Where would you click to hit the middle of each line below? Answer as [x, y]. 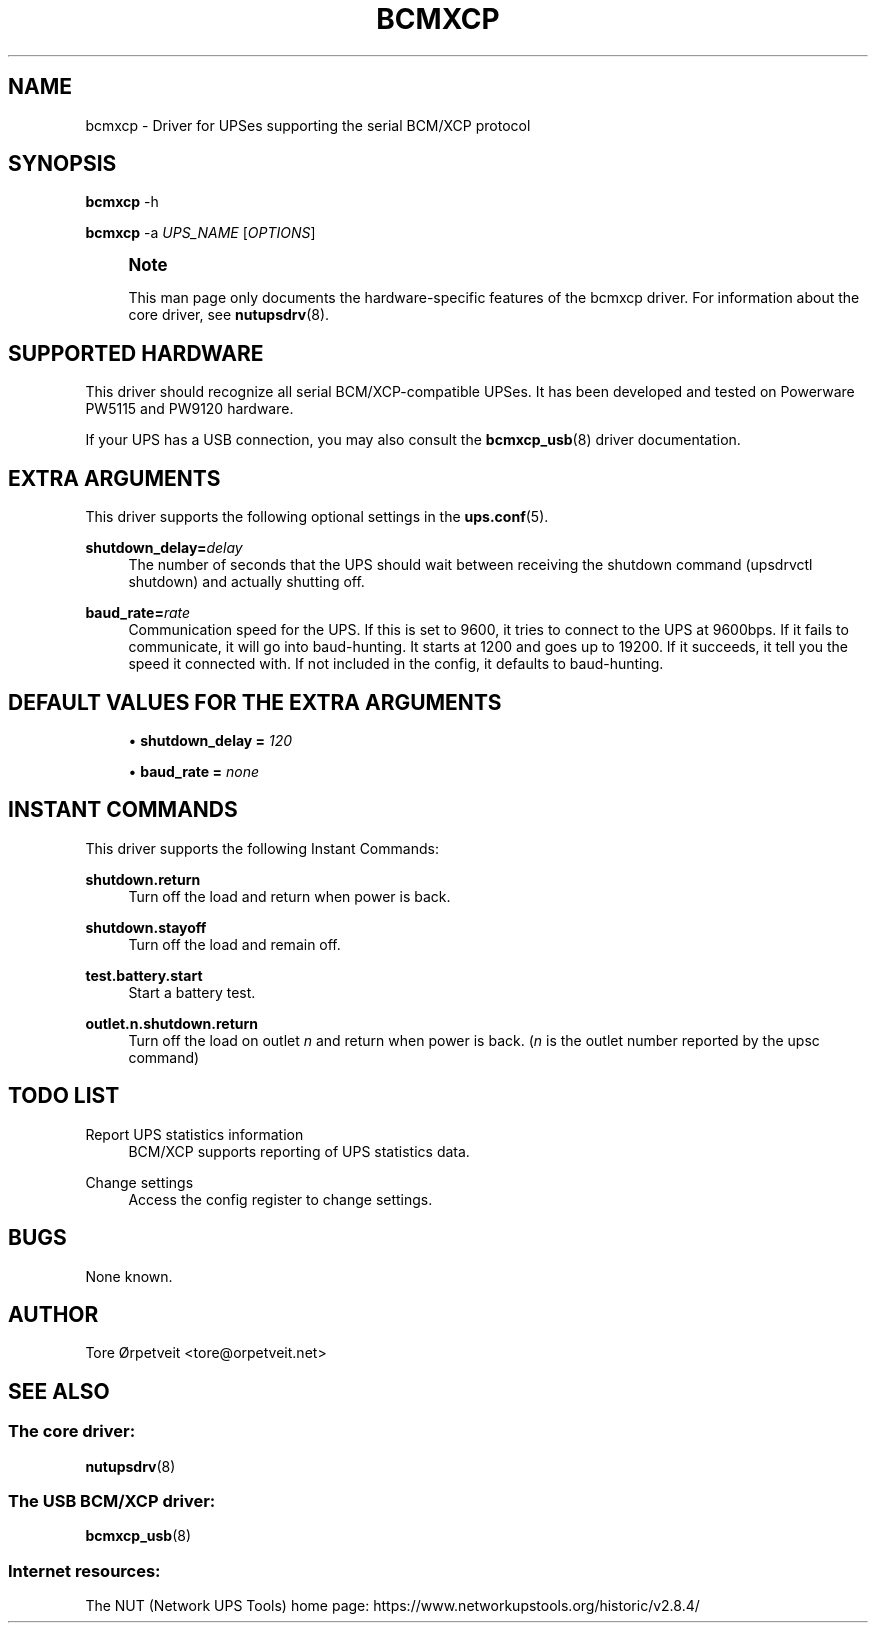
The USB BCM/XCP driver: [112, 1500]
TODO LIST [64, 1096]
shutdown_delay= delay [164, 548]
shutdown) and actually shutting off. [246, 582]
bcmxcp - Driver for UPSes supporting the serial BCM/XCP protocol [308, 125]
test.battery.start [144, 975]
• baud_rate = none [193, 771]
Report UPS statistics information [194, 1134]
